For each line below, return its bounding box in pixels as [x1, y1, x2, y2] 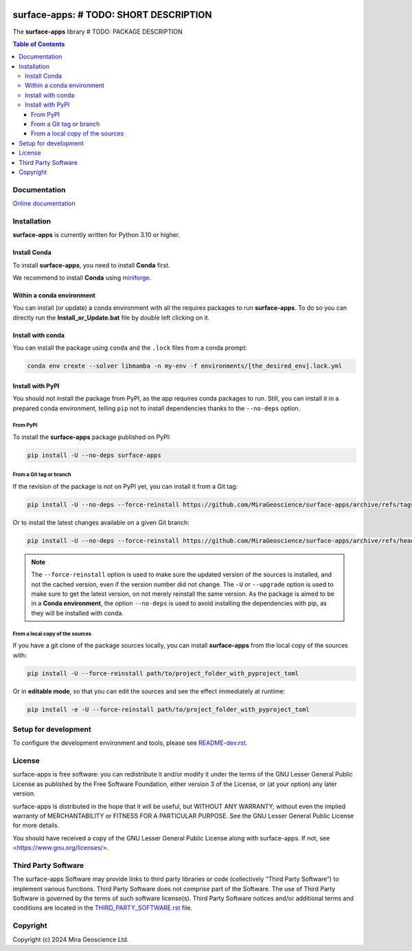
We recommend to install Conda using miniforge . [12, 273, 152, 282]
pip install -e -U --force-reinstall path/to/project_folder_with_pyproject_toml [27, 705, 310, 713]
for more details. [12, 821, 60, 829]
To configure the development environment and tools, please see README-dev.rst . [12, 739, 248, 747]
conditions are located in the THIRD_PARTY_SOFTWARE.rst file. [12, 904, 192, 912]
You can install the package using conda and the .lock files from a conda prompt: [12, 344, 247, 352]
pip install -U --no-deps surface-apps [27, 451, 161, 459]
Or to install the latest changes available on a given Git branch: [12, 518, 190, 526]
